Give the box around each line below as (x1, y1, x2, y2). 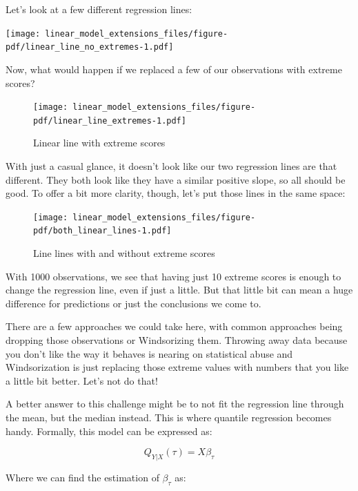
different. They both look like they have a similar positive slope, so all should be (6, 172, 346, 186)
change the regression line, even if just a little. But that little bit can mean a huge (6, 282, 353, 297)
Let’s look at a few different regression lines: (6, 2, 192, 16)
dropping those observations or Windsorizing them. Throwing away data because (6, 333, 348, 347)
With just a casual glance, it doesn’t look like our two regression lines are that (6, 159, 337, 173)
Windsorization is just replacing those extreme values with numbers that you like (6, 360, 349, 374)
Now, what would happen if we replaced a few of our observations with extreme (6, 61, 342, 76)
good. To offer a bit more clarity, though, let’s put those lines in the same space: (6, 186, 346, 200)
